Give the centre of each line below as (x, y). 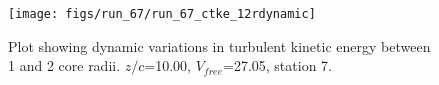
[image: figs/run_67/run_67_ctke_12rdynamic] (162, 14)
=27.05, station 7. (277, 65)
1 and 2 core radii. (64, 65)
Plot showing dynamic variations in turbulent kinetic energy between (219, 45)
